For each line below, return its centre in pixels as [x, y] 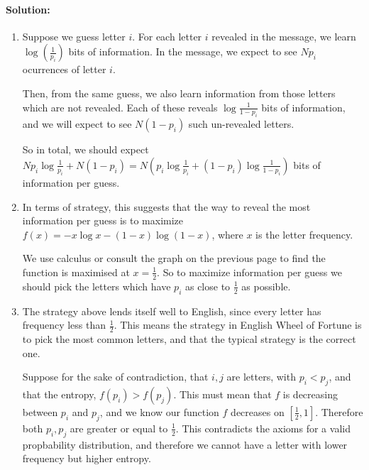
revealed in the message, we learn [284, 36]
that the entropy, [59, 394]
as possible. [266, 286]
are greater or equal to [119, 428]
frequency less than [64, 325]
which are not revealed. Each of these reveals [120, 107]
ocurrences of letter [64, 69]
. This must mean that [222, 394]
